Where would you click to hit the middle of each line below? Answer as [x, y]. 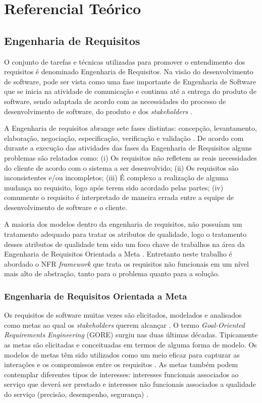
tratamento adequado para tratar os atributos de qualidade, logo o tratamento [125, 234]
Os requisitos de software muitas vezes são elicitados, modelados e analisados [123, 315]
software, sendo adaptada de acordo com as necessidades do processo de [115, 101]
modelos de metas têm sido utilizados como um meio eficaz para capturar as [122, 354]
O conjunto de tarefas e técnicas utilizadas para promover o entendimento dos [125, 61]
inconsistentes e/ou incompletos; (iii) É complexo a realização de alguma [116, 178]
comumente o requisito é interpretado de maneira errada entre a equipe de [119, 197]
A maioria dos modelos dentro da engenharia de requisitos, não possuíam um [123, 224]
